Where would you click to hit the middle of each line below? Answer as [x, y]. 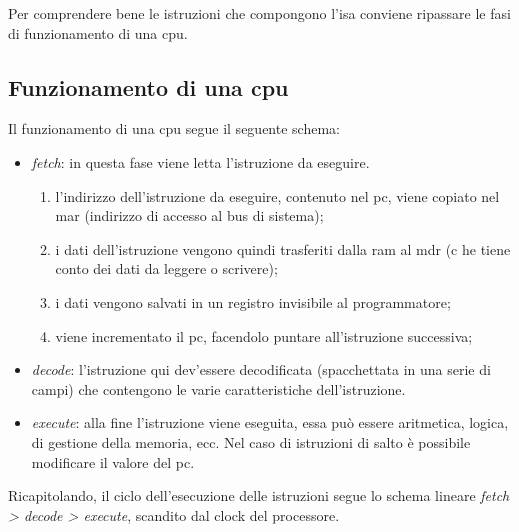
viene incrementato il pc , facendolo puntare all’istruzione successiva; [264, 335]
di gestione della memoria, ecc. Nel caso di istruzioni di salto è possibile [251, 441]
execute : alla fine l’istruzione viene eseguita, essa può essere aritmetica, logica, [270, 422]
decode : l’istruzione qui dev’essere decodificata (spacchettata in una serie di [261, 369]
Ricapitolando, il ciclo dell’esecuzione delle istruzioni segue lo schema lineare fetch [259, 495]
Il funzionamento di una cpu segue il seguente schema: [174, 128]
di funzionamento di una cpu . [98, 32]
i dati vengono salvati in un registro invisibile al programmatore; [253, 301]
